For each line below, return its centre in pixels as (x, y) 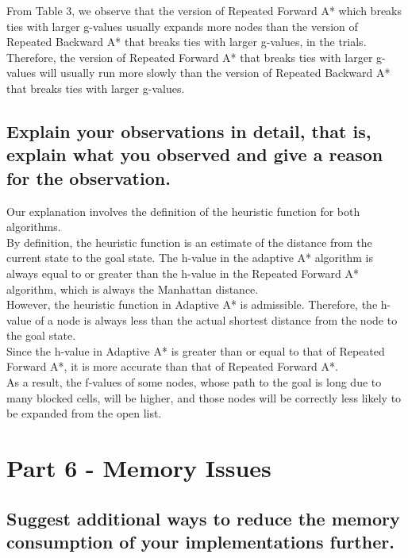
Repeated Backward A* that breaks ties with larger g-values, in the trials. (187, 42)
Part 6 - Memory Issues (139, 468)
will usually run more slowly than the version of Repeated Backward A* (215, 73)
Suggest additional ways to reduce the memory (203, 518)
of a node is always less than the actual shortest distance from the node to (216, 319)
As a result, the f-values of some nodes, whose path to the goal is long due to (194, 382)
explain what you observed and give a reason (195, 154)
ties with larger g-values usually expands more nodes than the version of (182, 26)
